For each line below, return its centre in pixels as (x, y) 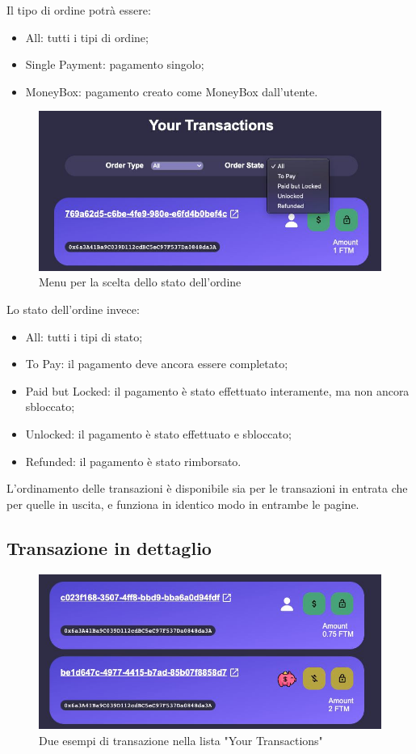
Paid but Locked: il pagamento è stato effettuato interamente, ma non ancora (217, 390)
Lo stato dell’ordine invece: (73, 309)
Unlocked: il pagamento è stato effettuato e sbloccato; (158, 434)
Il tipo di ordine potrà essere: (79, 10)
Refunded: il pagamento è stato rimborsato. (133, 461)
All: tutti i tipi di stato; (84, 336)
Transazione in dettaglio (109, 547)
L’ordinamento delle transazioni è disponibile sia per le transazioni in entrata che (207, 488)
